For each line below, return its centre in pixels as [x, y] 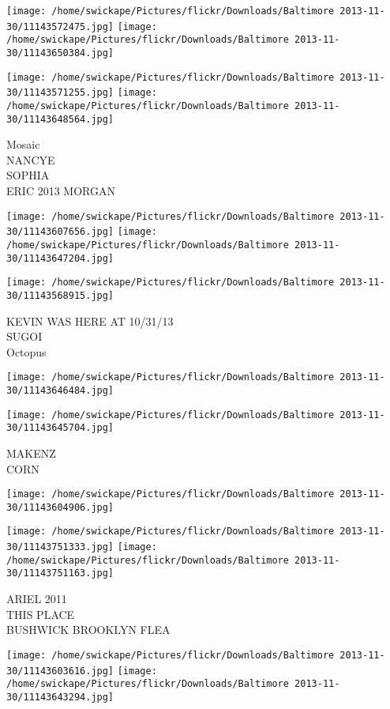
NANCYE [31, 159]
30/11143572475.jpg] [60, 26]
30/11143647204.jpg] [60, 258]
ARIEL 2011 [37, 599]
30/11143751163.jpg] [60, 573]
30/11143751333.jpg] [60, 547]
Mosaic [23, 144]
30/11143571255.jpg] [60, 93]
